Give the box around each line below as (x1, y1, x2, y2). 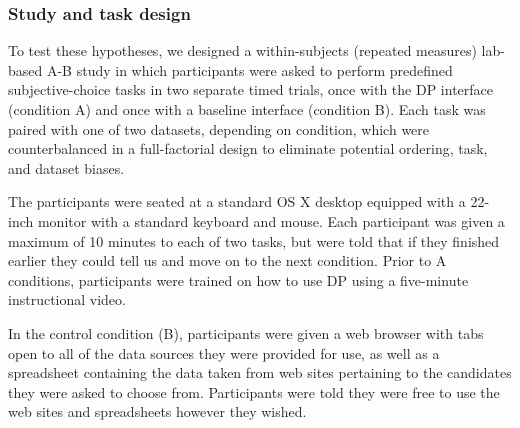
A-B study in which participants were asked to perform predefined (46, 59, 453, 80)
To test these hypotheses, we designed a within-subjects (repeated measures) (8, 40, 477, 61)
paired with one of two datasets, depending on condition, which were (8, 118, 430, 139)
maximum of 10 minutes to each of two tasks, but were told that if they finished (8, 230, 500, 251)
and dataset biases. (8, 157, 125, 178)
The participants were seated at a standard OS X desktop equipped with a (8, 191, 466, 212)
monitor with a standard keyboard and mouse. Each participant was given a (37, 210, 505, 231)
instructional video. (8, 289, 126, 310)
